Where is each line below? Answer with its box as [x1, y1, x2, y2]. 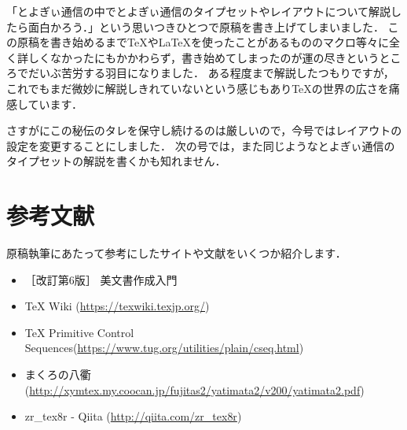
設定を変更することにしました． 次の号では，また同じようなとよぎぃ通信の [6, 137, 395, 154]
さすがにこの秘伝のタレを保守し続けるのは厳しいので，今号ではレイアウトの [6, 122, 402, 139]
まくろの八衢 [24, 366, 91, 383]
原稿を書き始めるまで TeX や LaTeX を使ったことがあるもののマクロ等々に [16, 34, 390, 50]
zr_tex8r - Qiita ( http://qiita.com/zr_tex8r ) [24, 408, 242, 424]
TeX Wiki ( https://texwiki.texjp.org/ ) [24, 298, 210, 314]
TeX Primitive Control [24, 324, 134, 340]
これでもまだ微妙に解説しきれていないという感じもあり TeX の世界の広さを [6, 80, 389, 96]
